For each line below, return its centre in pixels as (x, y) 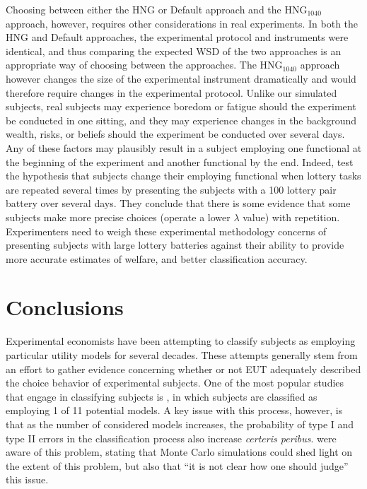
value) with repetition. (291, 217)
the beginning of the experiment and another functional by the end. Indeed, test (180, 161)
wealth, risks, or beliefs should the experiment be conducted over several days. (175, 134)
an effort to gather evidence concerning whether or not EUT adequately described (183, 369)
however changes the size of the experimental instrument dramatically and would (181, 78)
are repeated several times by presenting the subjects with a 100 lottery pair (171, 189)
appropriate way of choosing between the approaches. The (131, 65)
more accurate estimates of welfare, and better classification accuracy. (157, 258)
